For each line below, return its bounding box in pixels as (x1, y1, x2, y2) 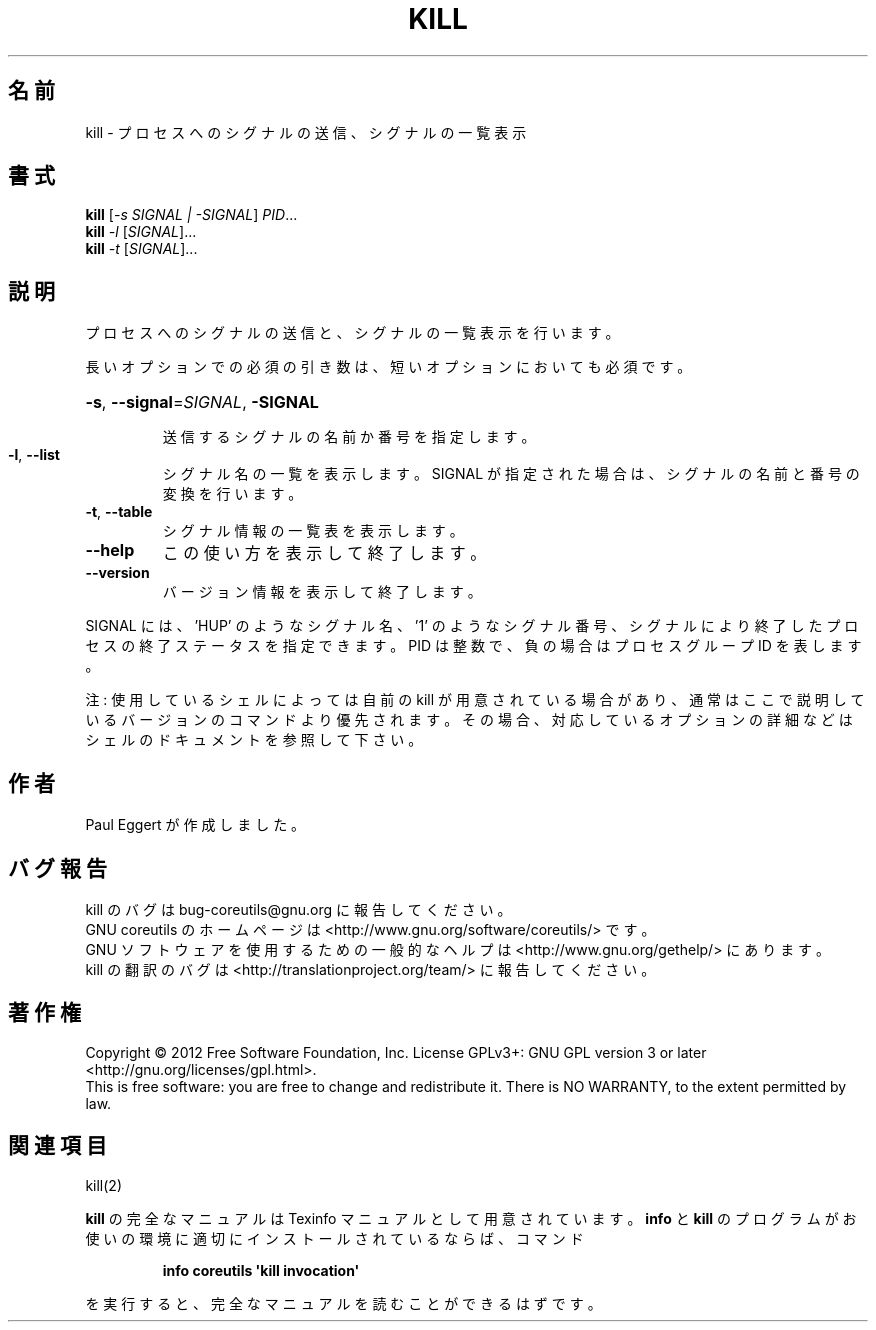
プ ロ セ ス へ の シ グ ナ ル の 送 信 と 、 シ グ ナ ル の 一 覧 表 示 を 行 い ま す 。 (85, 324, 620, 342)
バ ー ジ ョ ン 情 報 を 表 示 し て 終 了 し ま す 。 (162, 583, 482, 601)
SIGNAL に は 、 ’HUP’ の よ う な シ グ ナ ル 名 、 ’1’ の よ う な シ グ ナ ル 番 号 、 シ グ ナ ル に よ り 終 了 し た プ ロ (85, 617, 859, 635)
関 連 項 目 (8, 1133, 107, 1159)
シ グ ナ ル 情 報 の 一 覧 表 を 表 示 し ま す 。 (162, 522, 464, 540)
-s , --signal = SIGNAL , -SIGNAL (85, 392, 319, 413)
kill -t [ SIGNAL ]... (85, 240, 198, 258)
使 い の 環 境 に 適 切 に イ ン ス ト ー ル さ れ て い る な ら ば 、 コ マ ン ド (85, 1229, 584, 1247)
